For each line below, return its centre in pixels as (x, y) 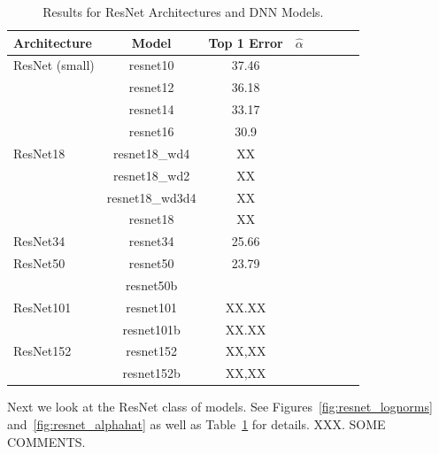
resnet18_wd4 (152, 153)
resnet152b (151, 373)
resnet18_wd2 (152, 175)
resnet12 (151, 87)
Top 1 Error (246, 42)
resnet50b (151, 285)
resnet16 (151, 131)
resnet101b (151, 329)
